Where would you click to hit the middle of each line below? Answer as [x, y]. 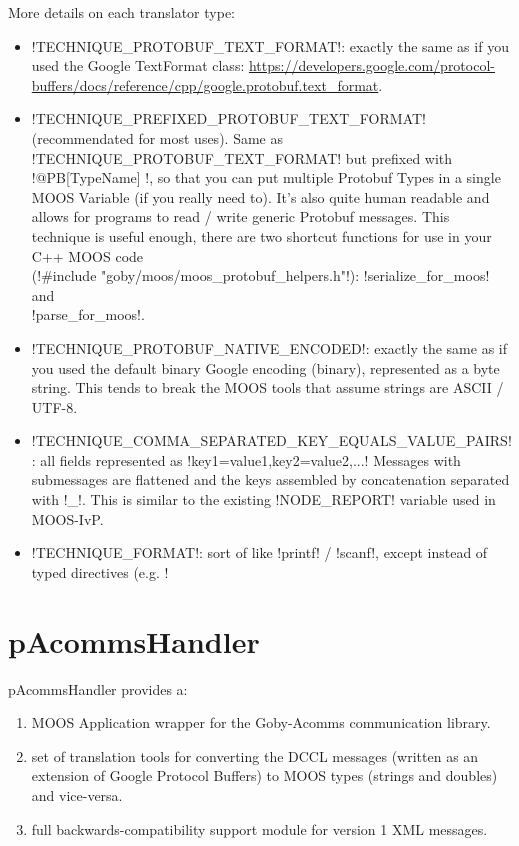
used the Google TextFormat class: [138, 65]
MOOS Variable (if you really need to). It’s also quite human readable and [260, 196]
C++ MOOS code [87, 255]
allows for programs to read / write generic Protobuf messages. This [240, 216]
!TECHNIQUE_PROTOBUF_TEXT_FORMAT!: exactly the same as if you [270, 45]
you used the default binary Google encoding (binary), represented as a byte [265, 367]
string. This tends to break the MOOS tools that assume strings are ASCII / [267, 387]
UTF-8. [54, 406]
